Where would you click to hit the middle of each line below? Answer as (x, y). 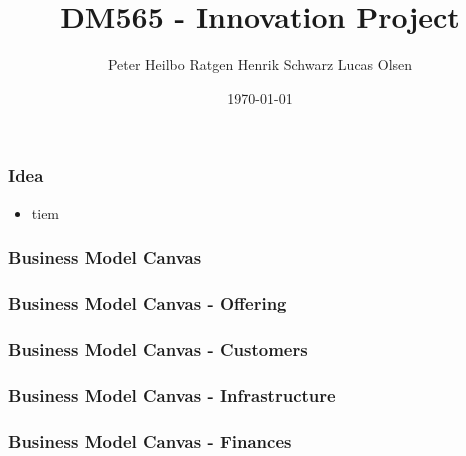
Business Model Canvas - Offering (147, 302)
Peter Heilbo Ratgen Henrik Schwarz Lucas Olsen (260, 64)
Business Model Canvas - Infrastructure (172, 394)
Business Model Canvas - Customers (158, 348)
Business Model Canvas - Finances (150, 440)
